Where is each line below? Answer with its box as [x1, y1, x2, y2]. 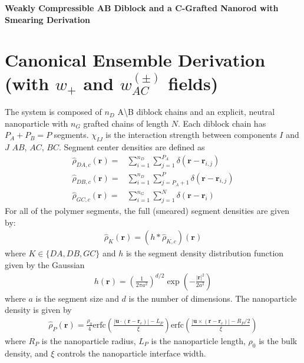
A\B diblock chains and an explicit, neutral [117, 105, 275, 118]
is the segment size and [35, 292, 119, 304]
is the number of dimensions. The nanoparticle [128, 292, 297, 304]
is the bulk [259, 334, 298, 346]
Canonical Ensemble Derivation [5, 48, 266, 72]
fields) [168, 71, 219, 95]
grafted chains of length [83, 117, 169, 129]
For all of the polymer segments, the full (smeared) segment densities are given [5, 204, 289, 217]
